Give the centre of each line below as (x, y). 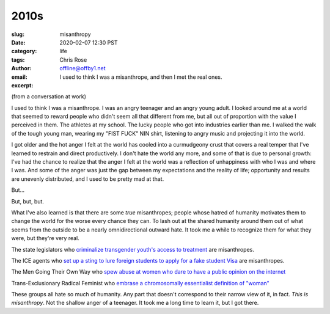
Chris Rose (73, 60)
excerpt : (22, 85)
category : (24, 51)
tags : (18, 60)
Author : (21, 68)
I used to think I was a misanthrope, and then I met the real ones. (141, 77)
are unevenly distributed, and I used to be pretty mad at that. (88, 179)
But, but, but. (28, 201)
